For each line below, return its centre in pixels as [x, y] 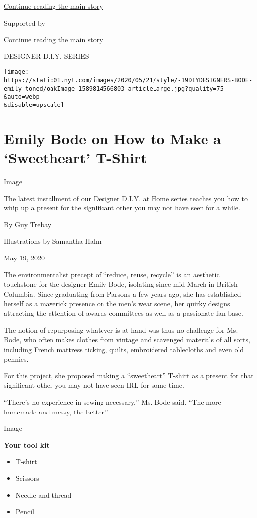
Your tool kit [27, 444]
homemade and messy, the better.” [56, 411]
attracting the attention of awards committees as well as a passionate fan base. [124, 313]
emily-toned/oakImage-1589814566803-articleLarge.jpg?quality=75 [114, 88]
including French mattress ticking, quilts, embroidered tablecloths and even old [124, 349]
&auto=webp [22, 97]
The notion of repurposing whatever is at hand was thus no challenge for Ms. [121, 330]
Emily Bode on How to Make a [113, 138]
